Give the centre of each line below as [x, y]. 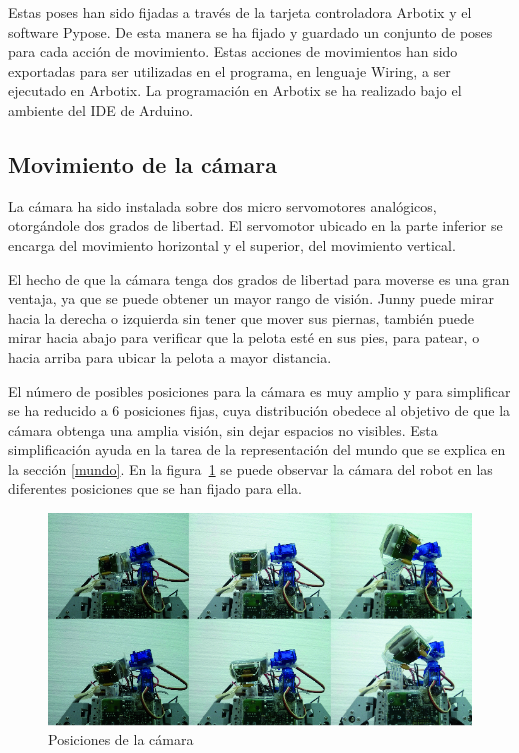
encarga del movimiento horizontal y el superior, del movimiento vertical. [232, 244]
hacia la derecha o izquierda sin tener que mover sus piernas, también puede [241, 317]
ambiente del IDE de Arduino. [101, 109]
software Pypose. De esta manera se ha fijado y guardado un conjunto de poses [250, 31]
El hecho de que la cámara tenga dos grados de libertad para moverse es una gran [259, 278]
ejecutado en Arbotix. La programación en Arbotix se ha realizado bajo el [235, 90]
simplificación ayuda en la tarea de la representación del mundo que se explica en [257, 449]
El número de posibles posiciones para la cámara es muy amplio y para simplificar [259, 390]
